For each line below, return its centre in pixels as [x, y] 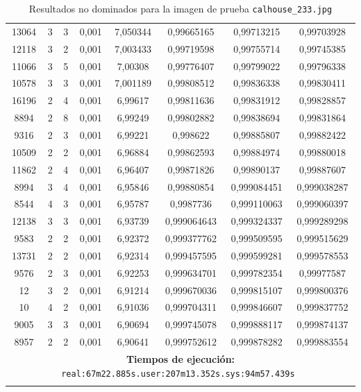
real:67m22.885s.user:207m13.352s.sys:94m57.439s [178, 374]
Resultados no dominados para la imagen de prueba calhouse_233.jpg [180, 8]
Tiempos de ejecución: [180, 358]
